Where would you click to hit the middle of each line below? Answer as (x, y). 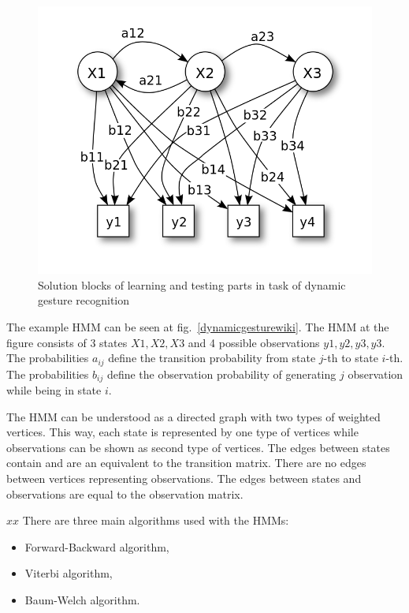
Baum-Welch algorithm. (82, 600)
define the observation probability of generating (221, 374)
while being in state (54, 390)
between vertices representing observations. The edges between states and (184, 478)
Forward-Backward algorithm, (97, 546)
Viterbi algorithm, (69, 573)
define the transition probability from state (212, 358)
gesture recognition (84, 300)
